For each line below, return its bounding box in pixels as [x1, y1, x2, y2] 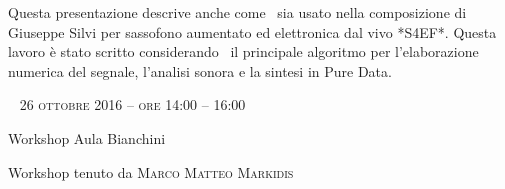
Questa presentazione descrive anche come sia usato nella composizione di [8, 2, 467, 22]
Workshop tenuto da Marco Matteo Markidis [8, 161, 294, 182]
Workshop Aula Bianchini [8, 127, 166, 148]
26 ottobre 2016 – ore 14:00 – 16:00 [19, 94, 246, 115]
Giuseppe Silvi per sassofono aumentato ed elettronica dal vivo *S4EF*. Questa [8, 21, 497, 42]
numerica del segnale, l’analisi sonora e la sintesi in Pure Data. [8, 60, 392, 81]
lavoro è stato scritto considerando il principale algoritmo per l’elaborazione [8, 41, 479, 62]
